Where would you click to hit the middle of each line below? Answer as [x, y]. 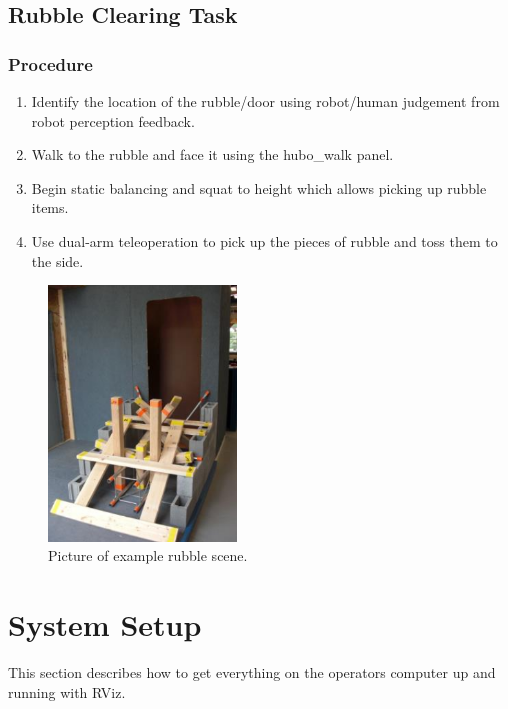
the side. [57, 260]
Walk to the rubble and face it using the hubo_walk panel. [212, 154]
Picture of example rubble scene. [148, 555]
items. [50, 207]
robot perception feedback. [113, 120]
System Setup [105, 624]
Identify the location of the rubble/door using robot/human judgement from [265, 101]
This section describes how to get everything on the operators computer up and [252, 672]
